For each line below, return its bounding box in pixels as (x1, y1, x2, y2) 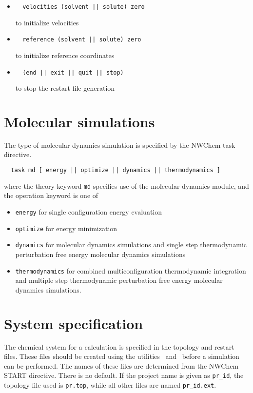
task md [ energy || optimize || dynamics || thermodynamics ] (11, 167, 220, 174)
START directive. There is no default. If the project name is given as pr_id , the (4, 370, 244, 380)
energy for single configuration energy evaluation (15, 206, 162, 216)
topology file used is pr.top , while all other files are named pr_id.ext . (4, 379, 216, 390)
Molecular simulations (4, 111, 155, 131)
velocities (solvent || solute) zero (22, 3, 145, 10)
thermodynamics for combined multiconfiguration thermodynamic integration (15, 265, 246, 275)
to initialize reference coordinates (15, 50, 115, 60)
